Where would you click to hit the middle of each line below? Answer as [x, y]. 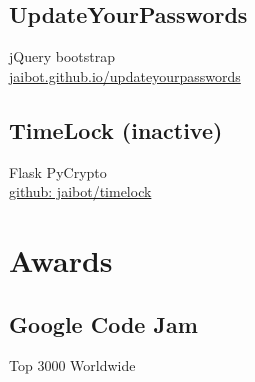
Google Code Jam [103, 323]
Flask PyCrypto [58, 171]
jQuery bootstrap [62, 56]
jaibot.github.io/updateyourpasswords [125, 75]
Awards [61, 259]
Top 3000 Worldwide [72, 365]
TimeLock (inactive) [116, 129]
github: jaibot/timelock [80, 191]
